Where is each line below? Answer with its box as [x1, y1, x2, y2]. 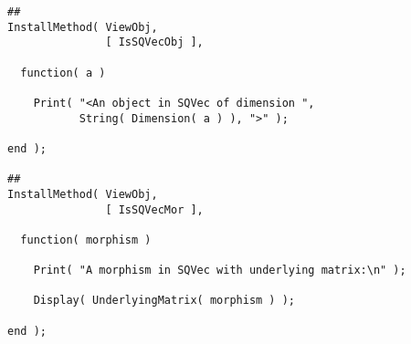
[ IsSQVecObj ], [105, 36, 204, 49]
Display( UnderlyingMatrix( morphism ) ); [33, 294, 295, 308]
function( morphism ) [20, 233, 152, 246]
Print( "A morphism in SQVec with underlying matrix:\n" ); [33, 264, 406, 277]
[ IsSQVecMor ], [105, 203, 204, 216]
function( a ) [20, 66, 106, 79]
